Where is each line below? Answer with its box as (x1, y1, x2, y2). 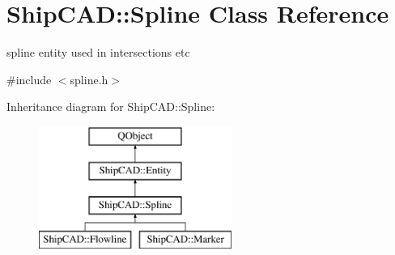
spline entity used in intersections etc (6, 44, 190, 61)
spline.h (70, 70, 108, 87)
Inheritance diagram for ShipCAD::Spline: (6, 98, 215, 115)
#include (6, 70, 52, 87)
